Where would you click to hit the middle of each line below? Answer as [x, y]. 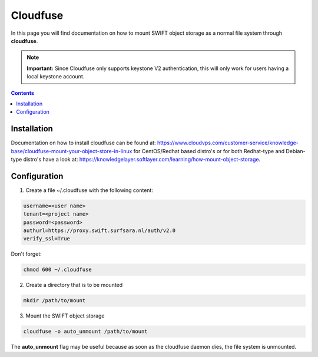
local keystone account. [56, 77]
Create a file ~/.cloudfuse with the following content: [89, 190]
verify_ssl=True [47, 239]
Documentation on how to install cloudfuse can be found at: [83, 143]
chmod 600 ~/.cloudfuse [58, 270]
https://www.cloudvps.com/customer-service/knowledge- [228, 143]
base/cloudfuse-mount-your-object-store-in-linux [72, 151]
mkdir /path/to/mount [54, 301]
